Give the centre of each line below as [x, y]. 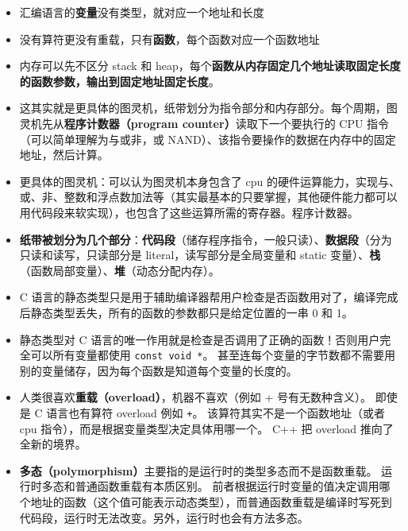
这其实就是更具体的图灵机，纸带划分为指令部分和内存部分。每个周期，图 [208, 108]
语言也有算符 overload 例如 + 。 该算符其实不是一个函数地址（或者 [216, 412]
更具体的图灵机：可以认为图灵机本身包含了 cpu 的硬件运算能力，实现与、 [210, 181]
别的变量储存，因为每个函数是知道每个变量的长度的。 [158, 370]
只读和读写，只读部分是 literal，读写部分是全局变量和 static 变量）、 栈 [200, 255]
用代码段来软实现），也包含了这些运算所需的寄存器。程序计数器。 [189, 212]
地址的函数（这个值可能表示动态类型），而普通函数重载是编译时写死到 [211, 501]
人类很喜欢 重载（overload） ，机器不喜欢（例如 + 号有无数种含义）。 [195, 397]
